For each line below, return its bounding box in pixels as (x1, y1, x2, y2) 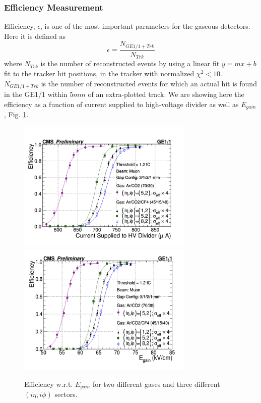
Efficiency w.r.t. (24, 378, 73, 389)
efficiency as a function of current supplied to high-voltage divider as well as (4, 98, 239, 109)
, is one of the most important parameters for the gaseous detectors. (40, 21, 250, 31)
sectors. (54, 389, 78, 399)
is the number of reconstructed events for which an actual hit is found (41, 78, 257, 88)
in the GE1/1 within (4, 88, 68, 99)
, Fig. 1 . (4, 109, 29, 120)
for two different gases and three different (92, 378, 220, 389)
